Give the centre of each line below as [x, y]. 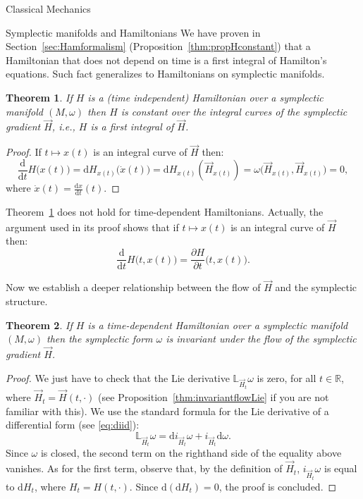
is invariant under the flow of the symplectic [261, 339]
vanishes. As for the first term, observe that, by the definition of [144, 468]
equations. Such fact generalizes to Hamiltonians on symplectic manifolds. [165, 74]
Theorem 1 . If [39, 97]
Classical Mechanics [48, 8]
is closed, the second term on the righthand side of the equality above [191, 453]
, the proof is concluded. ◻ [278, 486]
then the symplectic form [100, 339]
